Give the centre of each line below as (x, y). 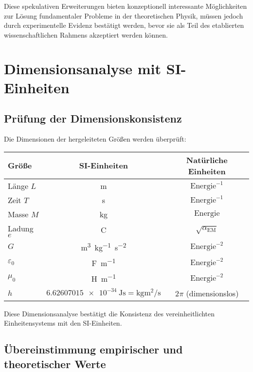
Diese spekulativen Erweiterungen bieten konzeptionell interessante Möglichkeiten (126, 6)
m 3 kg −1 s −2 (104, 247)
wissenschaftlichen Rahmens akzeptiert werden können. (86, 34)
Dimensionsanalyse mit (83, 68)
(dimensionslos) (212, 293)
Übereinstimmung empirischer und (93, 349)
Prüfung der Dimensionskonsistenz (93, 118)
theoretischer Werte (55, 363)
